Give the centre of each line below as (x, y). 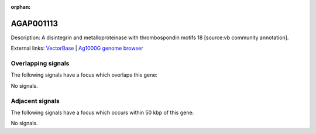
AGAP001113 (35, 23)
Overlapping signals (40, 63)
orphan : (21, 7)
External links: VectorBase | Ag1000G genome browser (77, 48)
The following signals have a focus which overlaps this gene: (84, 75)
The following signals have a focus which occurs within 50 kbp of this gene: (102, 112)
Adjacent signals (35, 101)
